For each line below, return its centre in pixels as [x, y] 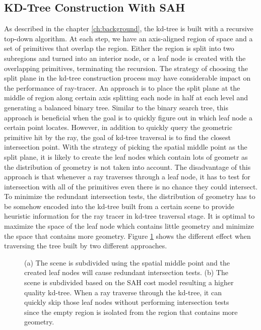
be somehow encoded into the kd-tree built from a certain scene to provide [119, 206]
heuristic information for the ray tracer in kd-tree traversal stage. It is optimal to [129, 216]
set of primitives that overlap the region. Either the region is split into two [119, 48]
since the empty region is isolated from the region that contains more [131, 312]
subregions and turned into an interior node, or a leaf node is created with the [125, 58]
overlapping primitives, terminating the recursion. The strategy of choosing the [126, 68]
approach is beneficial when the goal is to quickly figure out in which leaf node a [128, 117]
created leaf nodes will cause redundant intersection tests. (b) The [126, 272]
